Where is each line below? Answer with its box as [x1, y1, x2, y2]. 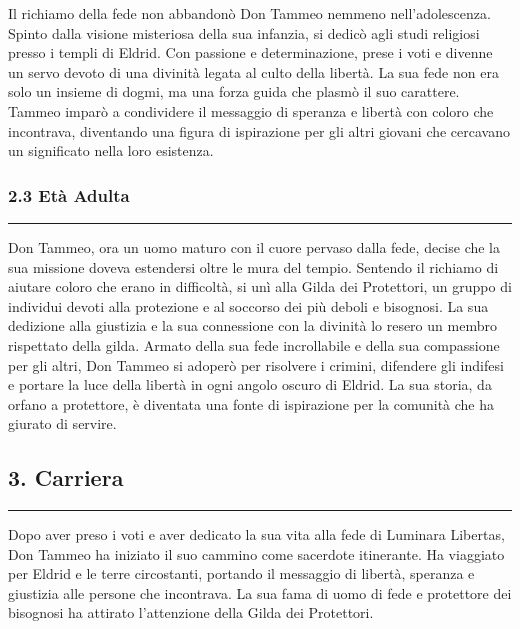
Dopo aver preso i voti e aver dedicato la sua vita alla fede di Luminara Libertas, [8, 524, 505, 545]
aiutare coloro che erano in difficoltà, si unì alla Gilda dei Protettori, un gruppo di [8, 276, 512, 297]
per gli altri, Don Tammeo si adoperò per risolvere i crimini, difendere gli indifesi [8, 354, 504, 375]
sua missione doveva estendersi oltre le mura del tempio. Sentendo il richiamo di [8, 256, 499, 277]
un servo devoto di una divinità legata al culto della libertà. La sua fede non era [8, 61, 499, 82]
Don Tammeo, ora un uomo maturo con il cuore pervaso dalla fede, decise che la [8, 236, 501, 257]
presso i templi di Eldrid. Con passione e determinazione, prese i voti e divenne [8, 42, 493, 63]
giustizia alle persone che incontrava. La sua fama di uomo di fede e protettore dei [8, 582, 512, 603]
